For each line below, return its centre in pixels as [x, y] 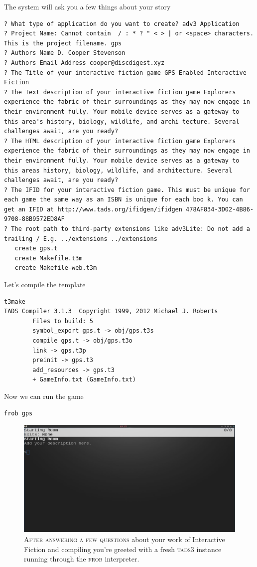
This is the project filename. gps [63, 43]
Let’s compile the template [45, 284]
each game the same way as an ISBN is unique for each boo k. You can [124, 200]
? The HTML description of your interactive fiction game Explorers [120, 141]
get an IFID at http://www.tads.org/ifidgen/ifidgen [93, 209]
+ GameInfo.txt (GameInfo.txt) [84, 380]
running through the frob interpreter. [82, 559]
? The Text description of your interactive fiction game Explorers [120, 92]
